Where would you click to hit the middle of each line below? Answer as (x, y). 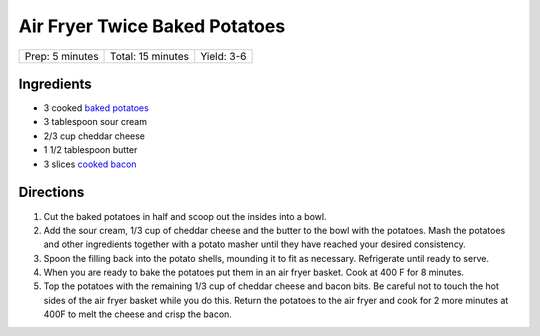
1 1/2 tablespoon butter (90, 150)
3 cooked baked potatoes (96, 108)
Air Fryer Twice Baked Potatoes (152, 26)
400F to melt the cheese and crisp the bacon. (137, 314)
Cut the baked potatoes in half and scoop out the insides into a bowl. (185, 216)
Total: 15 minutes (150, 56)
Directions (51, 192)
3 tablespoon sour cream (95, 122)
